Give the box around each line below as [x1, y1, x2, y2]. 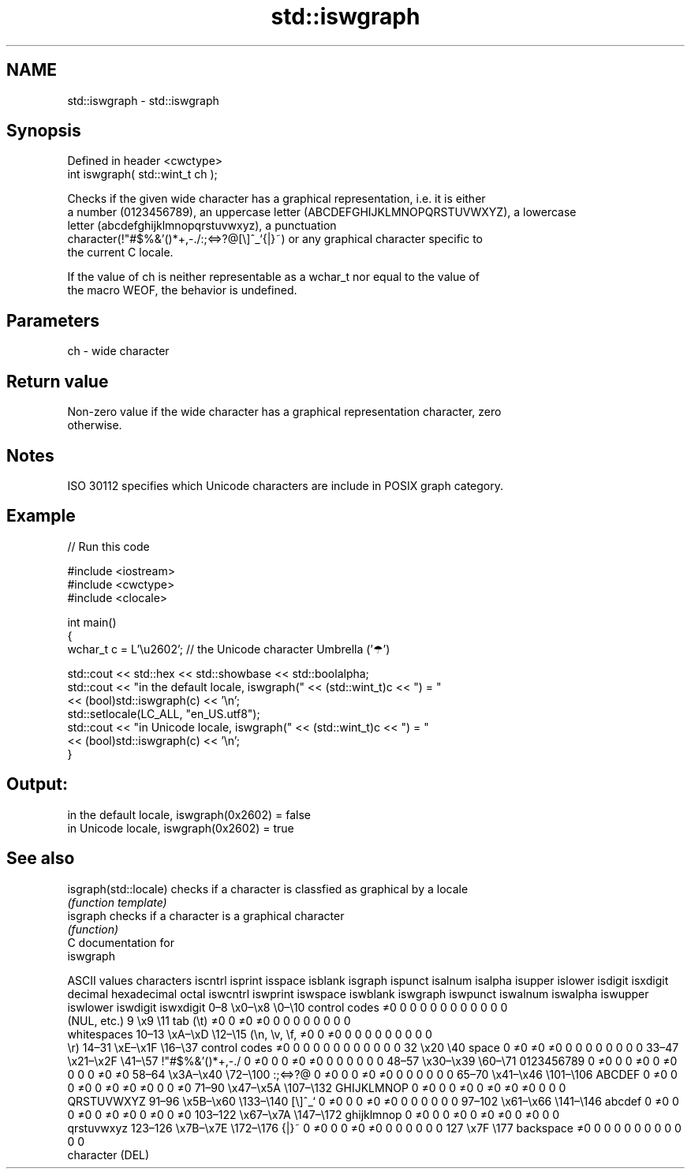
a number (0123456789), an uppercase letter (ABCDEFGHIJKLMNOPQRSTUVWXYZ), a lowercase [67, 205, 577, 219]
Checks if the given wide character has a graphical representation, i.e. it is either [67, 192, 486, 206]
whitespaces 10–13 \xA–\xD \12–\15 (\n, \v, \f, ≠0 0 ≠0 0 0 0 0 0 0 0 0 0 [67, 1027, 432, 1041]
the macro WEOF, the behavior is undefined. [67, 283, 297, 297]
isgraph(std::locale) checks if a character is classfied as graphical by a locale [67, 881, 469, 896]
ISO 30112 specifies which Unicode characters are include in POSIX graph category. [67, 478, 503, 492]
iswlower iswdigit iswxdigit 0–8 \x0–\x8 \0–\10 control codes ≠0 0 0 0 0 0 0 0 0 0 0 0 [67, 1000, 508, 1014]
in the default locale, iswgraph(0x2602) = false [67, 807, 311, 821]
